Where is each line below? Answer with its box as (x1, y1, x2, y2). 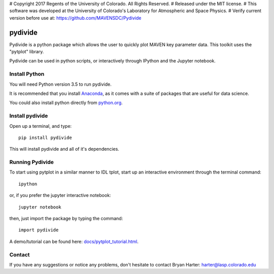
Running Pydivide (9, 159, 54, 166)
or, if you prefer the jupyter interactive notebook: (9, 192, 111, 198)
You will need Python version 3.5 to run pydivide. (9, 81, 112, 87)
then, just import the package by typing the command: (9, 216, 123, 222)
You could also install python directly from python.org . (9, 99, 123, 106)
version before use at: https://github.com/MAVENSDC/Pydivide (9, 15, 142, 21)
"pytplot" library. (9, 49, 44, 55)
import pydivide (18, 227, 59, 233)
